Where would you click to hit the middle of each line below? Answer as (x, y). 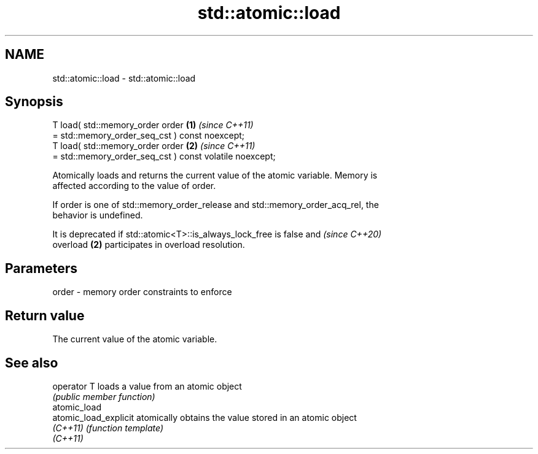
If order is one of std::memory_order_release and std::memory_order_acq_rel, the (216, 205)
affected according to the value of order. (134, 186)
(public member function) (104, 396)
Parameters (41, 268)
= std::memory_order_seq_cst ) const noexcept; (149, 136)
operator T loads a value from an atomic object (147, 386)
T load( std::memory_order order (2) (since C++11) (154, 146)
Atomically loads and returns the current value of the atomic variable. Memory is (215, 175)
